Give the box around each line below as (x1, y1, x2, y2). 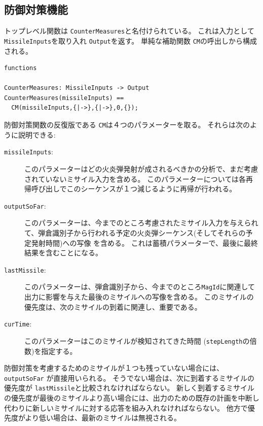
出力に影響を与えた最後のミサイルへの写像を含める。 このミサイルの (24, 291, 254, 302)
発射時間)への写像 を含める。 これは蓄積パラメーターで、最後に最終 (31, 237, 258, 248)
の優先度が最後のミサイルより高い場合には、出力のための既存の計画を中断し (4, 392, 259, 403)
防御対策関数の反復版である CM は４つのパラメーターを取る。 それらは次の (4, 119, 250, 130)
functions (4, 64, 37, 72)
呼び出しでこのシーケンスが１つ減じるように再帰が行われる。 (31, 183, 237, 194)
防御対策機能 (4, 2, 68, 17)
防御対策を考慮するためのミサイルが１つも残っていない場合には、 (4, 363, 224, 373)
